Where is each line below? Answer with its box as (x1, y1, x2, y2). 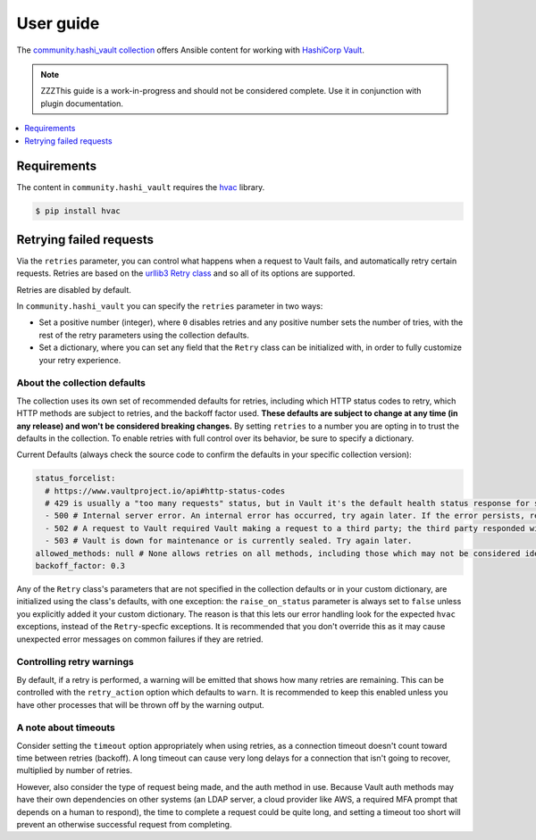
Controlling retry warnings (16, 656, 134, 669)
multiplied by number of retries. (16, 765, 133, 776)
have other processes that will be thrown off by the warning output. (16, 699, 265, 710)
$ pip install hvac (35, 206, 121, 216)
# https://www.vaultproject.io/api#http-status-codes (45, 486, 286, 495)
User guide (16, 13, 100, 33)
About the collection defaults (16, 377, 147, 389)
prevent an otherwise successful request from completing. (16, 819, 232, 829)
